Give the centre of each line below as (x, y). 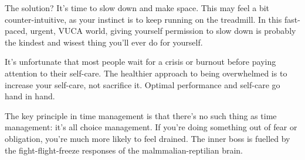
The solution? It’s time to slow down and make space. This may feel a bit (137, 8)
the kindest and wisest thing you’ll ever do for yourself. (104, 42)
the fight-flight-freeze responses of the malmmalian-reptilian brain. (124, 150)
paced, (16, 31)
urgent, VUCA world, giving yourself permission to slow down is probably (163, 31)
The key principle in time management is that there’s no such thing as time (141, 115)
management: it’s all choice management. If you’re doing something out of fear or (151, 127)
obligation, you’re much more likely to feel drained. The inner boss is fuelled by (148, 138)
